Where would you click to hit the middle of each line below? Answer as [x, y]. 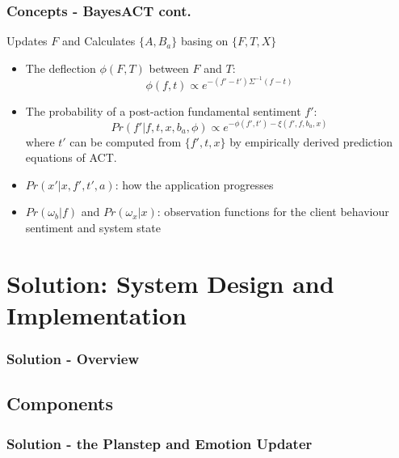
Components [60, 403]
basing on [204, 41]
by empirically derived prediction [311, 141]
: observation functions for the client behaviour [273, 212]
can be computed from [126, 141]
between [169, 68]
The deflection [61, 68]
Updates [27, 41]
